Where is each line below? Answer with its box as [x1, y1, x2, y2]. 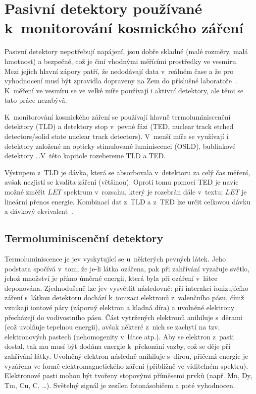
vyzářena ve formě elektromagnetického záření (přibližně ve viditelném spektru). [4, 360, 248, 371]
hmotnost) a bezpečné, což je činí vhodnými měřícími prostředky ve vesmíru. [4, 56, 238, 66]
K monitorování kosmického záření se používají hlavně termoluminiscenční [4, 111, 231, 122]
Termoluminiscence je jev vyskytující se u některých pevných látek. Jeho [4, 254, 226, 264]
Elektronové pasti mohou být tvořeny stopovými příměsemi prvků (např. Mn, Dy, [4, 370, 253, 381]
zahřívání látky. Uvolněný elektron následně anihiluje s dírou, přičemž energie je [4, 350, 248, 361]
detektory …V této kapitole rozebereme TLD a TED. [4, 150, 166, 161]
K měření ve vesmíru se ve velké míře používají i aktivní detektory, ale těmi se [4, 85, 244, 95]
